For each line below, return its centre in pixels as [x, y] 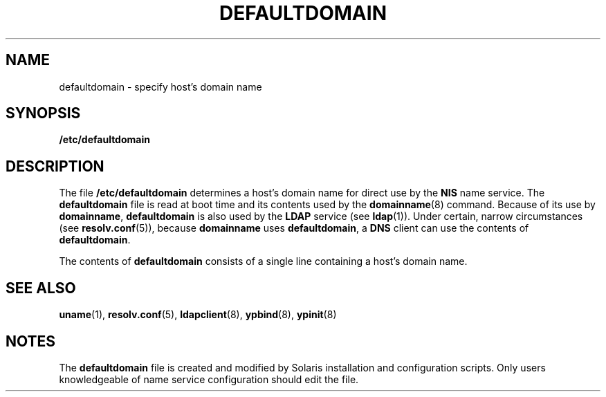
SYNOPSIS [43, 113]
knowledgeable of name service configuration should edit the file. [209, 379]
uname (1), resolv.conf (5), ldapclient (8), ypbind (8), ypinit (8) [198, 315]
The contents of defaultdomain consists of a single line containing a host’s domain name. [263, 261]
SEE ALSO [41, 288]
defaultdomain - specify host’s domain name [160, 86]
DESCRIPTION [55, 166]
